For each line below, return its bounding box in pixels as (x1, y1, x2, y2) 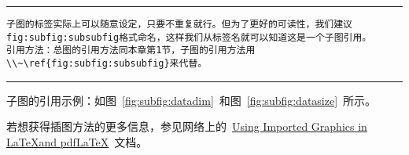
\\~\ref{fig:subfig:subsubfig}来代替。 (6, 57, 208, 69)
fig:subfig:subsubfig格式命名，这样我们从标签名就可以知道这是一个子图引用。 (6, 31, 372, 43)
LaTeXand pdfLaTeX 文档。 (6, 133, 148, 150)
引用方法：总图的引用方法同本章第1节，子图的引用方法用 (6, 45, 256, 56)
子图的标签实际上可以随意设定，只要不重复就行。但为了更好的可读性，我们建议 (6, 19, 352, 30)
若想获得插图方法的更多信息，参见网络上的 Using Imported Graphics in (6, 118, 367, 135)
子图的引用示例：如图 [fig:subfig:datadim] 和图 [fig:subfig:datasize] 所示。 (6, 92, 377, 108)
